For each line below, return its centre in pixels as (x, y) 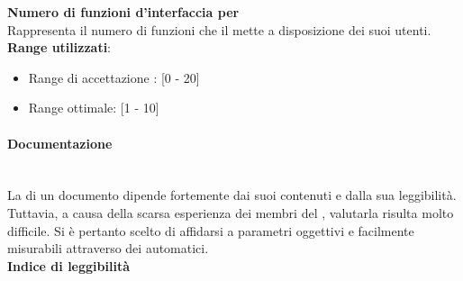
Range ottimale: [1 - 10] (94, 108)
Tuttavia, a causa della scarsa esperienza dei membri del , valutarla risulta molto (231, 212)
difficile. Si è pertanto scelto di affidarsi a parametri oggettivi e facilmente (211, 230)
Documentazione (60, 143)
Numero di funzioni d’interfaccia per (123, 12)
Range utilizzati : (59, 47)
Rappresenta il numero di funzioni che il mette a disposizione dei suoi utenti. (219, 29)
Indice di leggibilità (68, 265)
